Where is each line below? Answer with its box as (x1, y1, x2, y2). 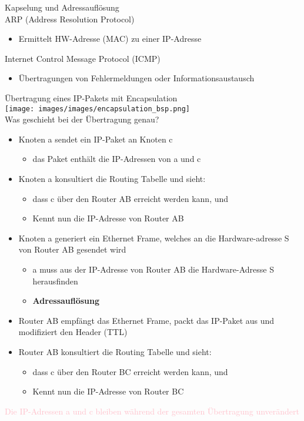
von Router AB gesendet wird (18, 243, 126, 256)
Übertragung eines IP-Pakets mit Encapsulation (5, 91, 178, 104)
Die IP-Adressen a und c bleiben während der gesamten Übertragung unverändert (5, 405, 300, 417)
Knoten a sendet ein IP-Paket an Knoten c (18, 132, 173, 145)
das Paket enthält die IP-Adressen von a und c (32, 153, 201, 165)
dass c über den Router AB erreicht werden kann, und (32, 192, 229, 204)
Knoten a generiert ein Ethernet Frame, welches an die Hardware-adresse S (18, 231, 289, 244)
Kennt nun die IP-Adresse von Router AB (32, 212, 184, 224)
